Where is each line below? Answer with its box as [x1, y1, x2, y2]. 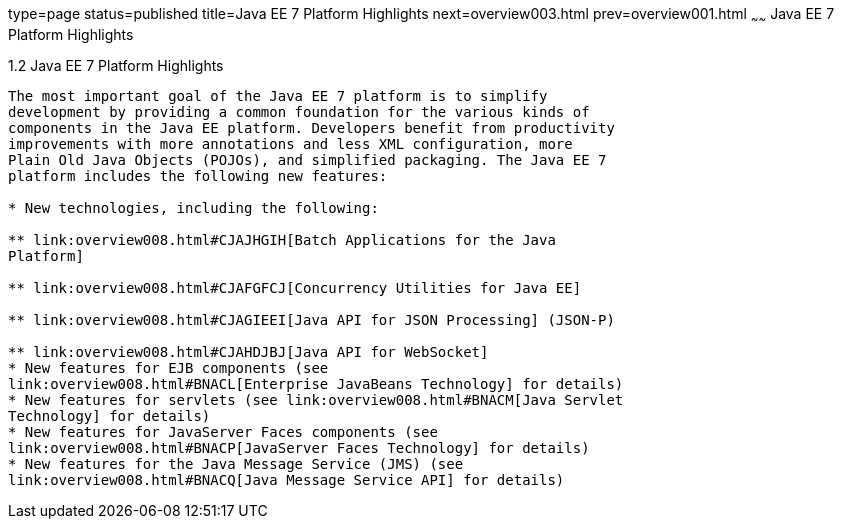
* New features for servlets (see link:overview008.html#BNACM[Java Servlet [8, 391, 624, 408]
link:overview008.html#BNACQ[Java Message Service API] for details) [8, 471, 565, 488]
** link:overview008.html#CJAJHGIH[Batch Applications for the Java [8, 231, 556, 248]
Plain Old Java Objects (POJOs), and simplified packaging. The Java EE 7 [8, 151, 607, 168]
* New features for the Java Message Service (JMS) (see [8, 455, 464, 472]
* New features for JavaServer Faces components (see [8, 423, 438, 440]
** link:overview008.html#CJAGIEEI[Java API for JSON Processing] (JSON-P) [8, 311, 615, 328]
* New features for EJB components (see [8, 359, 329, 376]
